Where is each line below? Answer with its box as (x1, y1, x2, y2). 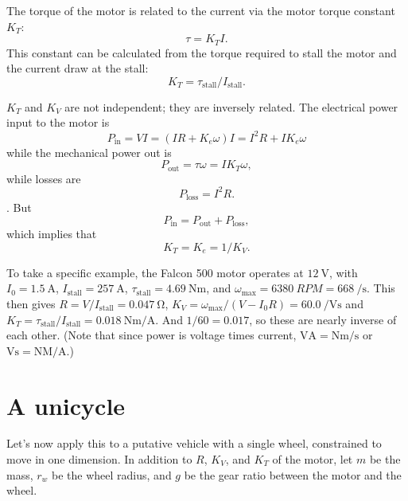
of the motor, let (272, 451, 353, 468)
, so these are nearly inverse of (249, 311, 397, 327)
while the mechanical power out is (6, 143, 172, 160)
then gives (6, 295, 56, 311)
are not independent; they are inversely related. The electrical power (64, 98, 398, 115)
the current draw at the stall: (6, 60, 149, 76)
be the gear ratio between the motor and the (184, 466, 402, 483)
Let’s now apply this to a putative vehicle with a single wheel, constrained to (6, 435, 382, 452)
